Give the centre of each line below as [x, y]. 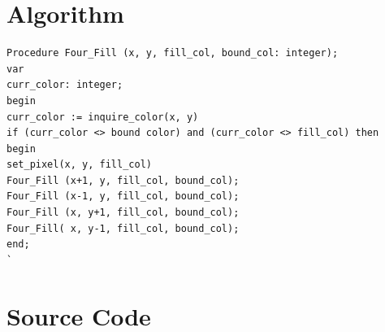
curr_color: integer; [65, 85]
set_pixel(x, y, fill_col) [79, 165]
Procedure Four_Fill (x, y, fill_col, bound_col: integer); [173, 53]
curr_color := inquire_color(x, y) [103, 117]
